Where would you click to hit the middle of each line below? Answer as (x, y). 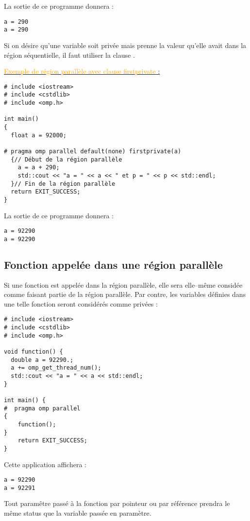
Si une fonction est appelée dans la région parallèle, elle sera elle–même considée (123, 285)
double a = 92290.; (42, 360)
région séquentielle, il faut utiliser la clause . (69, 55)
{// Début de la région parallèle (67, 159)
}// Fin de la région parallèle (63, 184)
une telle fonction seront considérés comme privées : (81, 303)
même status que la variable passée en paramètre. (78, 513)
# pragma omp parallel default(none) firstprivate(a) (93, 151)
